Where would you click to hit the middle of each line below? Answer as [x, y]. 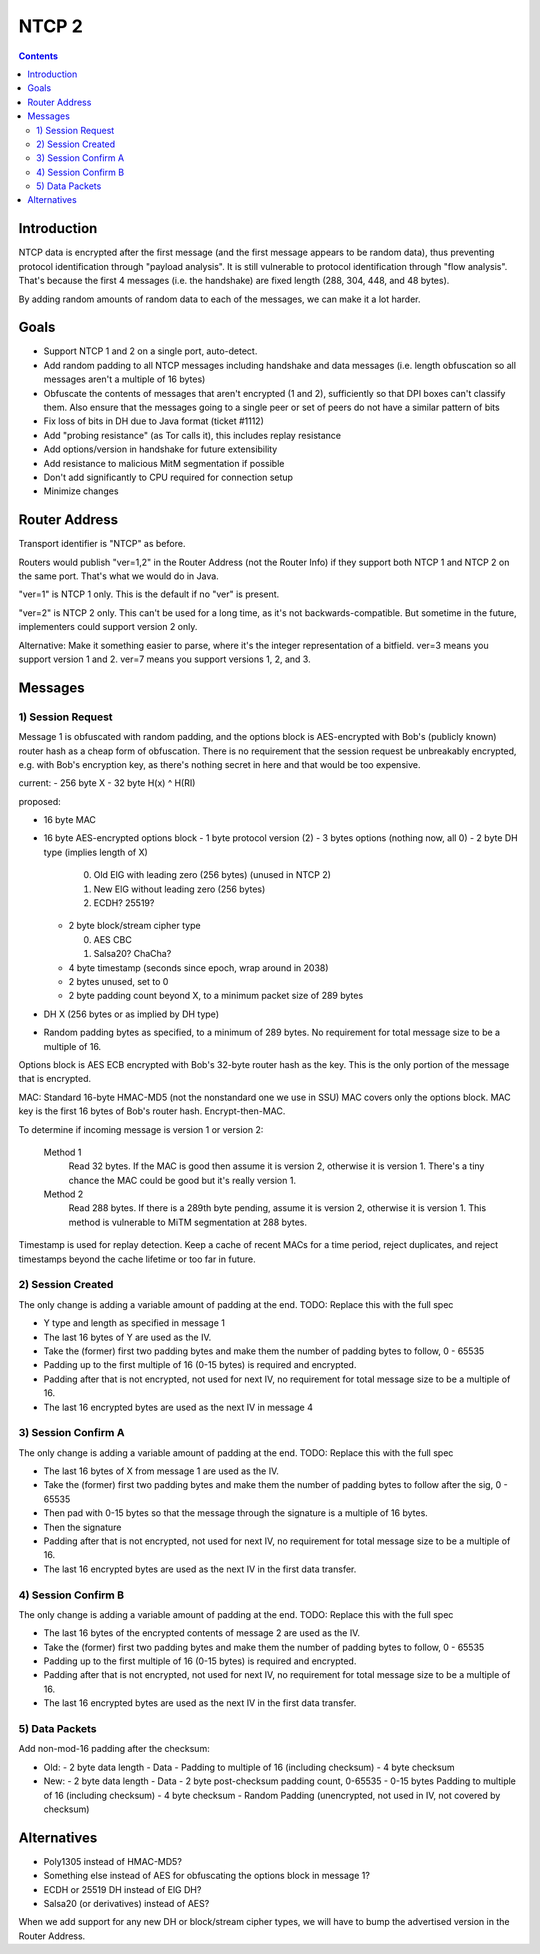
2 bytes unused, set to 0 [118, 981]
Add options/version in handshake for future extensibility [160, 449]
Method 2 [63, 1194]
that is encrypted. [55, 1079]
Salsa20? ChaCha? [132, 954]
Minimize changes [81, 491]
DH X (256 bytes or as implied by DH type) [131, 1014]
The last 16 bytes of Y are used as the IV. [127, 1337]
